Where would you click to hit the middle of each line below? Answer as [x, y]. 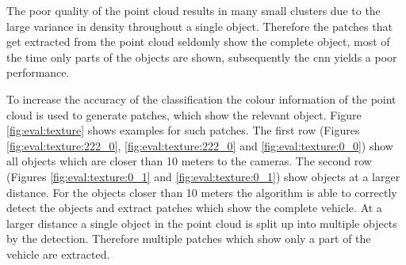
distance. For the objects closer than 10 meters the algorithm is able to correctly [202, 192]
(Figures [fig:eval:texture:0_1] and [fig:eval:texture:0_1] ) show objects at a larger [203, 176]
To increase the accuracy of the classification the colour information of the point [201, 98]
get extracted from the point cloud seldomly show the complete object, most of [198, 42]
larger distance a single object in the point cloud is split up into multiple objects [202, 223]
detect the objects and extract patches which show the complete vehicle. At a [194, 208]
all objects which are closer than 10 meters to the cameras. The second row [189, 161]
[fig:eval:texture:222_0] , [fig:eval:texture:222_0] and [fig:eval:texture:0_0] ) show [200, 145]
